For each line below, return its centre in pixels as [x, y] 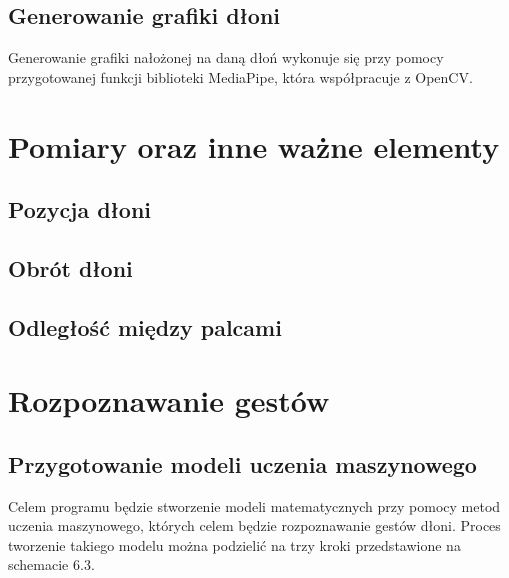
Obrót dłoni [70, 267]
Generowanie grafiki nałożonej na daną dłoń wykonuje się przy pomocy [226, 57]
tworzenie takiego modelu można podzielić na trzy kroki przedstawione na [234, 544]
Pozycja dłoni [80, 209]
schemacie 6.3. [51, 564]
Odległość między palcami [145, 326]
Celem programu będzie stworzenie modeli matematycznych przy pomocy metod [254, 505]
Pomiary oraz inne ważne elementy [254, 145]
